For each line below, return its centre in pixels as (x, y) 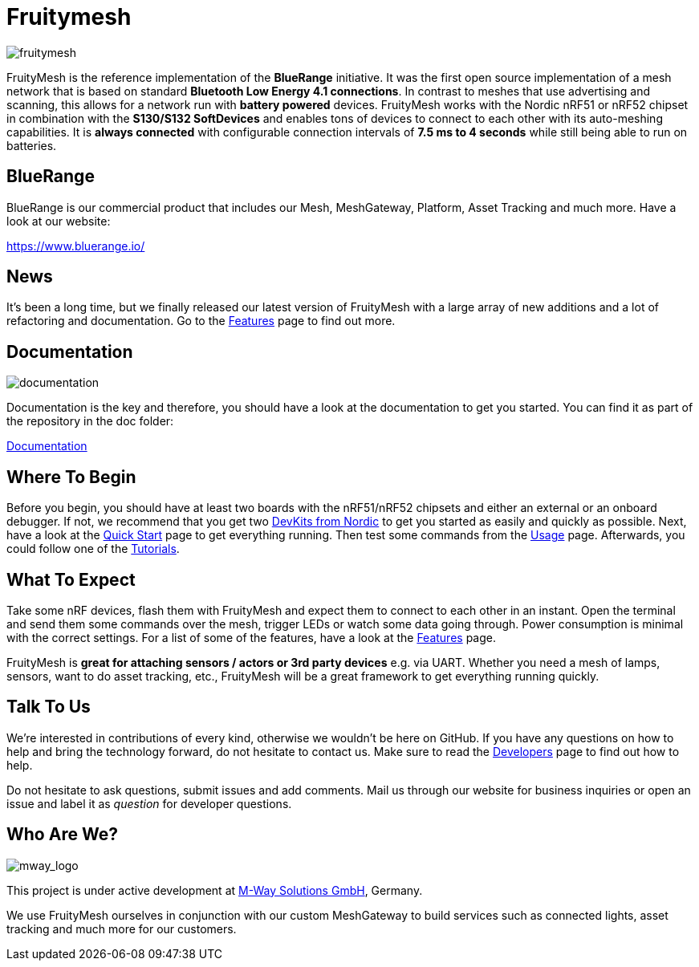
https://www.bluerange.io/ (76, 246)
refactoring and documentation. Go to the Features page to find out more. (201, 321)
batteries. (32, 145)
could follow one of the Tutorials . (93, 549)
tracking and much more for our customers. (122, 928)
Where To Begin (71, 477)
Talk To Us (49, 707)
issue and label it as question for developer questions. (149, 803)
